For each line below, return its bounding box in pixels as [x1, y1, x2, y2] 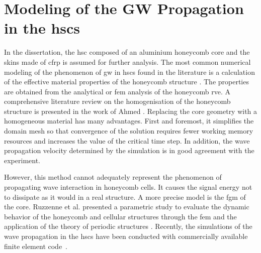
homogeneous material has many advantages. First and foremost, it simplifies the [4, 115, 254, 126]
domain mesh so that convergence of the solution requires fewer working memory [4, 125, 253, 136]
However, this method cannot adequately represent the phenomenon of [4, 172, 222, 182]
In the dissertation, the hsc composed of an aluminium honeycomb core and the [4, 47, 250, 57]
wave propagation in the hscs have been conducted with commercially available [4, 231, 248, 241]
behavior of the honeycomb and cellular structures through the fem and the [4, 211, 237, 221]
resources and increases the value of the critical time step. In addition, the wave [4, 135, 250, 146]
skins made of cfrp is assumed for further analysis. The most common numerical [4, 56, 251, 67]
